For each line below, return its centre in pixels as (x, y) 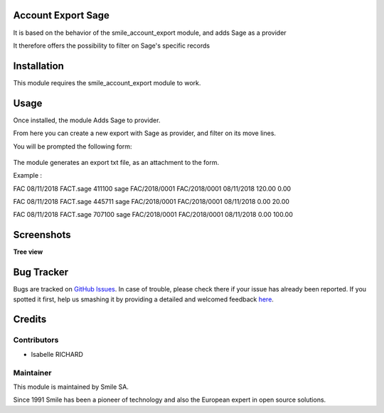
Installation (38, 66)
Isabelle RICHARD (57, 354)
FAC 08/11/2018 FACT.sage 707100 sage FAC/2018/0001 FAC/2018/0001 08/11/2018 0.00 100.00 (153, 215)
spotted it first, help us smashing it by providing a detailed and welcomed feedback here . (143, 299)
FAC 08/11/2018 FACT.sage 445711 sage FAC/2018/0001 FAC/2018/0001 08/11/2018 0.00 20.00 (151, 202)
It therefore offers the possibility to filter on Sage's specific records (111, 45)
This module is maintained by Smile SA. (71, 387)
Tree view (28, 252)
